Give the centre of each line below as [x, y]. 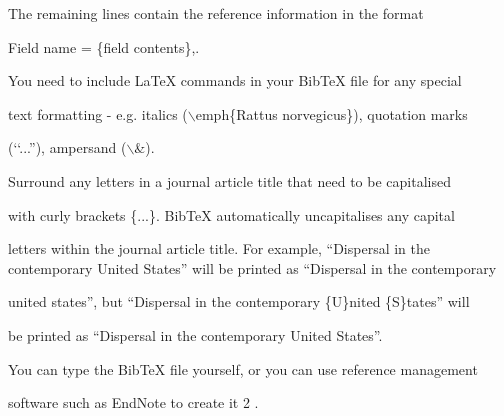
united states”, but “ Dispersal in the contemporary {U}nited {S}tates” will [239, 301]
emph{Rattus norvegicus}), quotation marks [331, 113]
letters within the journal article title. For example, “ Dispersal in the [219, 248]
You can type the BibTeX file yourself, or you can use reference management [243, 368]
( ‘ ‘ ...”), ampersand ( [67, 147]
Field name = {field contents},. [104, 46]
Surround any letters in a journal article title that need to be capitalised [229, 180]
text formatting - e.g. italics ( [98, 113]
